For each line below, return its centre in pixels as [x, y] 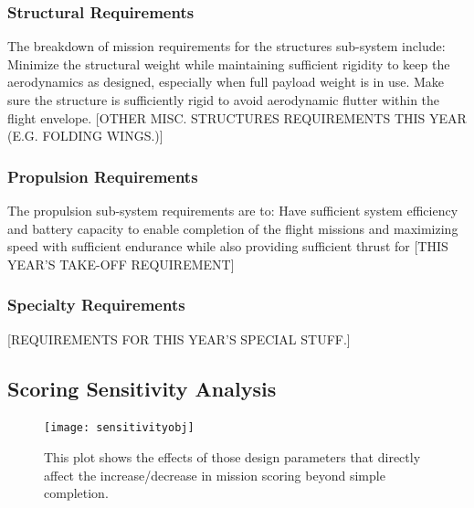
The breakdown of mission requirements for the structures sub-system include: [226, 46]
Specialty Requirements [96, 305]
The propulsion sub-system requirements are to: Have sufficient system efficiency [233, 210]
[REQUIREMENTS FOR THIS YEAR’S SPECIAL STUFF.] [179, 339]
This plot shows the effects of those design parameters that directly [232, 457]
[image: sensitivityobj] [119, 428]
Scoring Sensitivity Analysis [142, 388]
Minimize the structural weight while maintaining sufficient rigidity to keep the [229, 63]
